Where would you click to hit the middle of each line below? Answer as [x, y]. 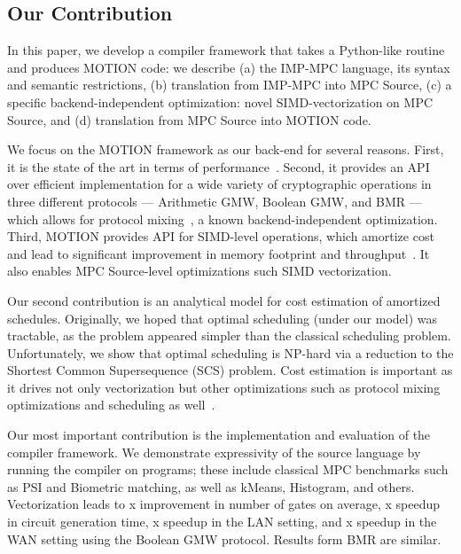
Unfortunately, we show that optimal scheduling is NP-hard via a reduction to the [230, 352]
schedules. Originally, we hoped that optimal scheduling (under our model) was [223, 318]
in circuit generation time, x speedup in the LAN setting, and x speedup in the [222, 522]
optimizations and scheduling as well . [111, 405]
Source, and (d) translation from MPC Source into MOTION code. [189, 119]
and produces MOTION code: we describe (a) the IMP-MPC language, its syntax [229, 67]
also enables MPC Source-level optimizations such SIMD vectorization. [199, 271]
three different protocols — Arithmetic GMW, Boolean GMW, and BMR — [215, 201]
